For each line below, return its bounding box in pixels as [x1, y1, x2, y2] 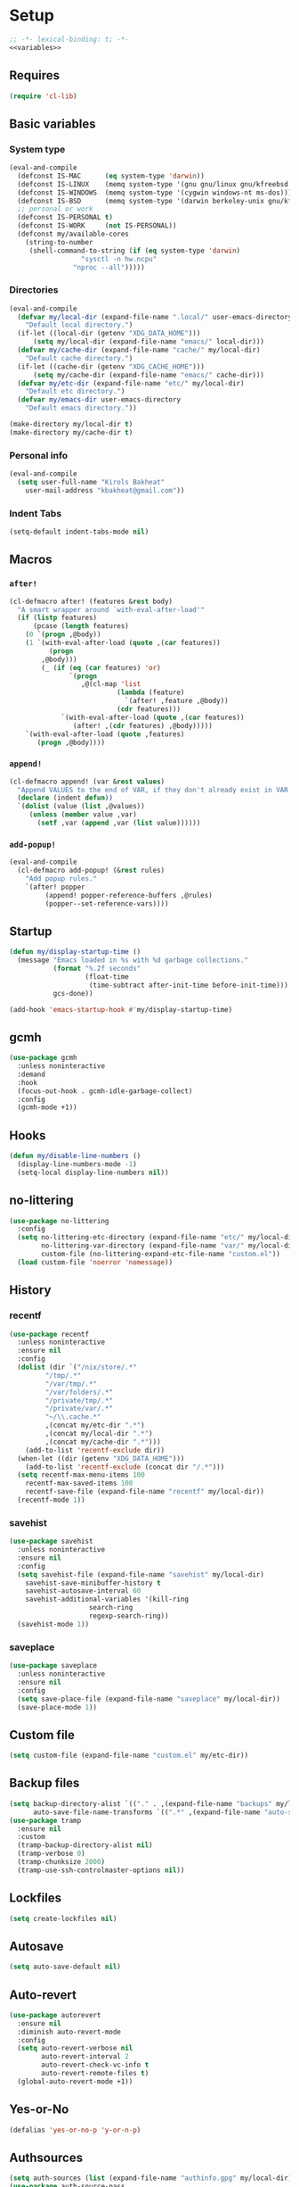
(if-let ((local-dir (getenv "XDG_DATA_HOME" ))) [17, 329, 201, 338]
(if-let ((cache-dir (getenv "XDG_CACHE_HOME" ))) [17, 362, 205, 371]
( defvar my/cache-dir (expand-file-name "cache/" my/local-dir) [17, 345, 261, 355]
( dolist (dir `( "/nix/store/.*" [17, 1363, 138, 1372]
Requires [9, 68, 61, 83]
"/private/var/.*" [44, 1404, 114, 1413]
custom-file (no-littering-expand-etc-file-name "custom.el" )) [41, 1250, 280, 1259]
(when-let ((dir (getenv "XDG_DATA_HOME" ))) [17, 1454, 185, 1463]
